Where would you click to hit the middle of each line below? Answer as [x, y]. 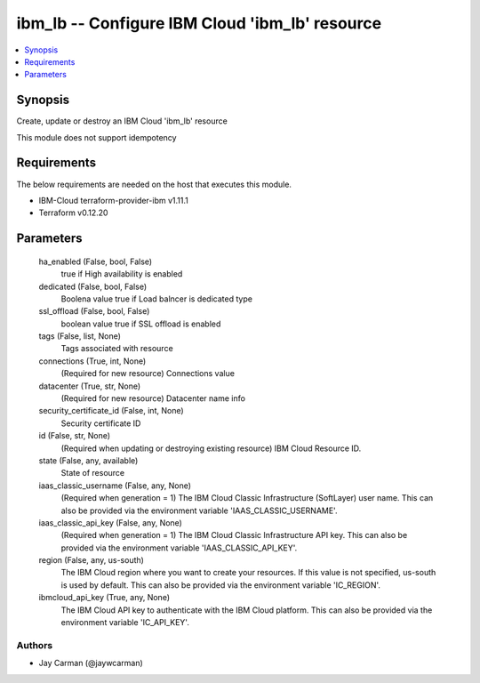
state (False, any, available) [88, 460]
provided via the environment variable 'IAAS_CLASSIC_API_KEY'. [179, 548]
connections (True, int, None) [92, 361]
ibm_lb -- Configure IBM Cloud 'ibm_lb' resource [199, 23]
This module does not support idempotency [96, 137]
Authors [35, 645]
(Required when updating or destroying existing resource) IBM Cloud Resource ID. [211, 448]
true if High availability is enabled [122, 274]
